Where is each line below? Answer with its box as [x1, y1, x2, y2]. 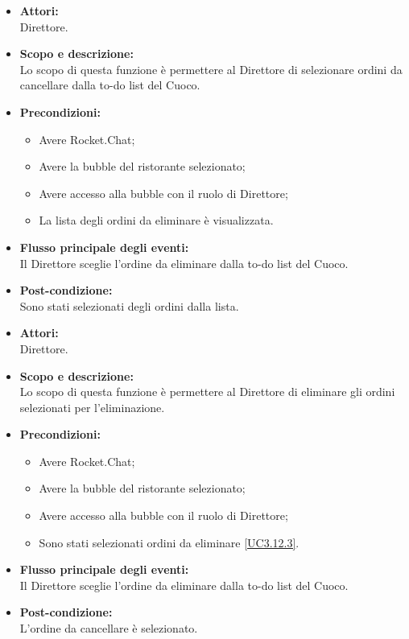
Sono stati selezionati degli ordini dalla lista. [19, 297, 239, 314]
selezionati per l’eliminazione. [19, 398, 165, 415]
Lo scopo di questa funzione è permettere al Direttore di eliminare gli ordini [19, 383, 395, 400]
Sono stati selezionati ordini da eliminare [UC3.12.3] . [39, 534, 300, 550]
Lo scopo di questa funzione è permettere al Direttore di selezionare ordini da [19, 60, 403, 77]
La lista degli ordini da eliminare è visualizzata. [39, 212, 274, 229]
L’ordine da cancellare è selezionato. [19, 620, 198, 637]
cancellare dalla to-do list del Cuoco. [19, 76, 200, 93]
